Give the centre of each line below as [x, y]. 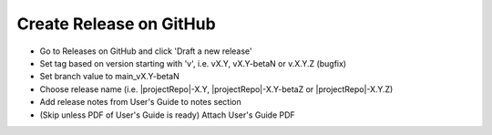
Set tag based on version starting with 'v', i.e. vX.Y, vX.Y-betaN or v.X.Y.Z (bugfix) [193, 63]
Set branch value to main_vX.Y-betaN [109, 77]
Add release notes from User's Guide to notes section [140, 102]
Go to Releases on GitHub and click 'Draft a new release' [146, 51]
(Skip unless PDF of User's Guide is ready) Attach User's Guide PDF [167, 115]
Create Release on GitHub [116, 24]
